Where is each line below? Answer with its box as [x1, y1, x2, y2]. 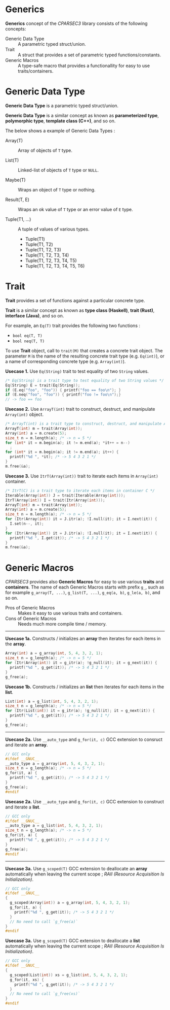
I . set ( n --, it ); [10, 522, 44, 527]
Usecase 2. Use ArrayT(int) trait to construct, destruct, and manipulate [5, 406, 155, 412]
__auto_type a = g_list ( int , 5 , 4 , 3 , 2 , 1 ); [5, 823, 103, 828]
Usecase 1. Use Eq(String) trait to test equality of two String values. [5, 368, 149, 374]
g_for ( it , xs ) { [10, 977, 44, 982]
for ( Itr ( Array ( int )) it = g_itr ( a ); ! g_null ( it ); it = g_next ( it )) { [5, 660, 157, 665]
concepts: [5, 25, 26, 31]
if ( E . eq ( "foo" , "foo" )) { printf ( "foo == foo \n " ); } [5, 387, 121, 393]
